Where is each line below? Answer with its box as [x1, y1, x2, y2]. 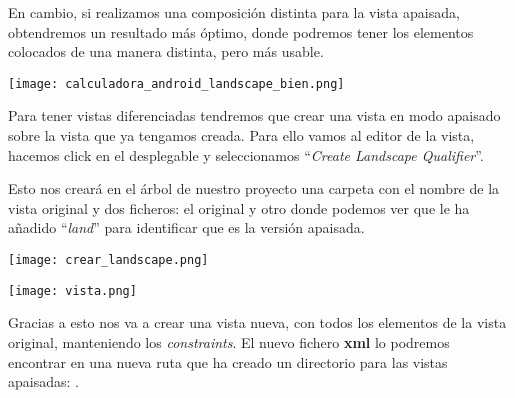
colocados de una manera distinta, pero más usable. [8, 41, 324, 62]
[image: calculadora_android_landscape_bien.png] [8, 76, 345, 91]
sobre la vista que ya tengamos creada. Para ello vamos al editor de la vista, [8, 125, 475, 146]
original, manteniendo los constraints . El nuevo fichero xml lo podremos [8, 331, 450, 352]
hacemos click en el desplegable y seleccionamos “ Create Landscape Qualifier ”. [8, 144, 484, 165]
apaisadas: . [8, 371, 79, 392]
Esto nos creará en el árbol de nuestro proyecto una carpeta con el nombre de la [8, 178, 500, 199]
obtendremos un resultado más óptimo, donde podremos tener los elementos [8, 21, 474, 42]
